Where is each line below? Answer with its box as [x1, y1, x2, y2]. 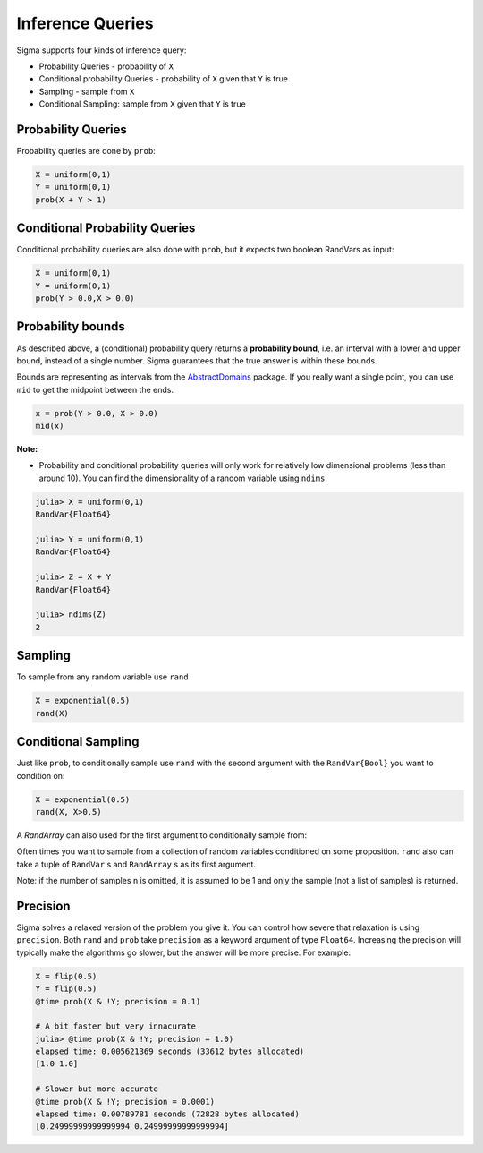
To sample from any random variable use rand [16, 671, 189, 682]
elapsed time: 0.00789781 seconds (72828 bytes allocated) [35, 1109, 300, 1119]
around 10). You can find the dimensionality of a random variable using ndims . [38, 473, 328, 483]
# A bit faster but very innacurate [35, 1021, 197, 1031]
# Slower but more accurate [35, 1084, 158, 1094]
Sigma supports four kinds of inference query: [16, 45, 187, 56]
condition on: [16, 770, 65, 781]
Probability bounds [16, 319, 125, 335]
